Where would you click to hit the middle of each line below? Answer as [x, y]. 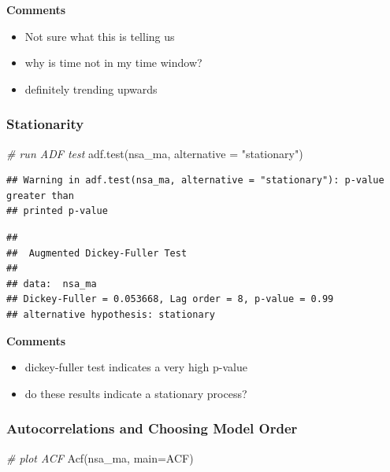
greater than [40, 195]
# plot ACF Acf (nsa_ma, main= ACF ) [100, 457]
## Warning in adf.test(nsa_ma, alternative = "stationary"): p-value [195, 181]
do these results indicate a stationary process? [136, 393]
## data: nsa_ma [52, 284]
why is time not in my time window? [113, 63]
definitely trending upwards [91, 88]
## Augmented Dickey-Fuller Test [97, 253]
